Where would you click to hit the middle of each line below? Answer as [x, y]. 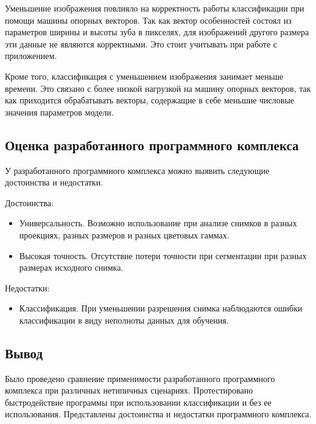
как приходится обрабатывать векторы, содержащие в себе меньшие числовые [149, 100]
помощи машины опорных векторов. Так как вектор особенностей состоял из [148, 20]
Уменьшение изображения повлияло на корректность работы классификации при [155, 8]
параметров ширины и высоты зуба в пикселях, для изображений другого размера [157, 32]
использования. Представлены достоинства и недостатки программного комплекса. [158, 414]
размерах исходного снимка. [71, 267]
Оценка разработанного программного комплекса [152, 144]
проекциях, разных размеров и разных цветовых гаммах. [124, 235]
